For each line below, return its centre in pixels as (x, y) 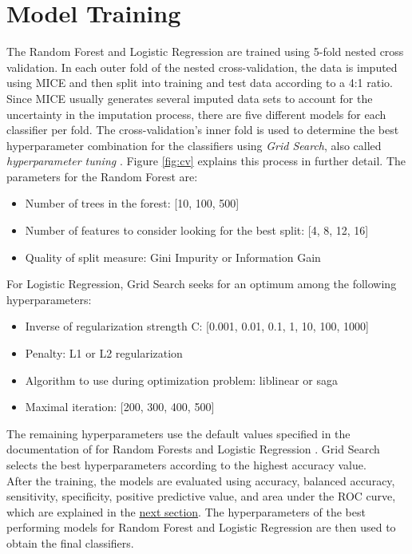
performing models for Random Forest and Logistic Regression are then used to (201, 527)
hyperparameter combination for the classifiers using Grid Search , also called (194, 145)
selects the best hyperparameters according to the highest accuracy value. (186, 465)
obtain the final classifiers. (70, 542)
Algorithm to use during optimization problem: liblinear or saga (182, 380)
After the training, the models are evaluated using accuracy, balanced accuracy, (201, 480)
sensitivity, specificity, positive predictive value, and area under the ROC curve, (201, 496)
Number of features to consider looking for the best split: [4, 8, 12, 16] (197, 230)
